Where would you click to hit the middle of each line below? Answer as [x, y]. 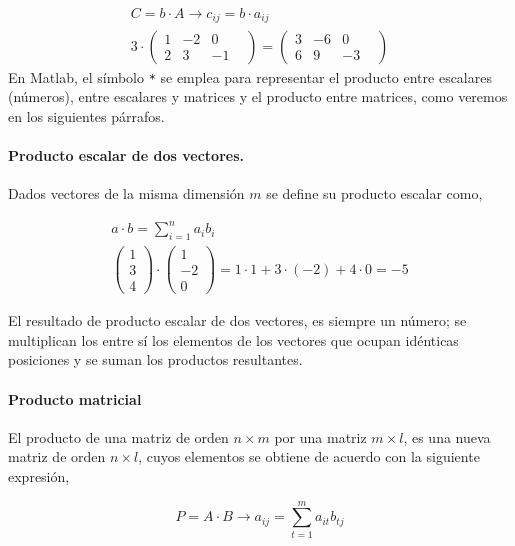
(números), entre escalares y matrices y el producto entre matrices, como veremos [258, 96]
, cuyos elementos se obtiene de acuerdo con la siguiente [309, 456]
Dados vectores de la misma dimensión [126, 193]
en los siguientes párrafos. [86, 115]
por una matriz [320, 436]
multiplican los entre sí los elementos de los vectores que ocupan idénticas [233, 339]
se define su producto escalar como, [374, 193]
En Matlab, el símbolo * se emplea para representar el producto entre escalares [250, 76]
